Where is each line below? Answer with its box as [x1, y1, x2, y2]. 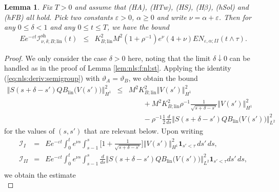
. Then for [218, 11, 252, 22]
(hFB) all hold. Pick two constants [4, 11, 113, 22]
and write [156, 11, 187, 22]
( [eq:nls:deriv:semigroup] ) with [4, 73, 100, 83]
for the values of [4, 125, 55, 136]
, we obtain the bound [128, 73, 198, 83]
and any [50, 22, 75, 32]
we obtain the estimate [4, 169, 76, 180]
